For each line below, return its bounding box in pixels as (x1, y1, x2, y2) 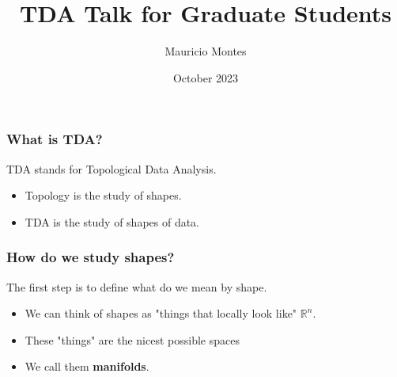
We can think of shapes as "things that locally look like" (25, 305, 297, 322)
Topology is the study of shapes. (25, 187, 182, 204)
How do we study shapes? (6, 247, 175, 267)
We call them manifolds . (25, 358, 149, 375)
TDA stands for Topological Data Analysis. (6, 160, 217, 177)
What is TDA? (6, 129, 103, 149)
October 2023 (172, 69, 239, 86)
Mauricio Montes (164, 43, 247, 59)
